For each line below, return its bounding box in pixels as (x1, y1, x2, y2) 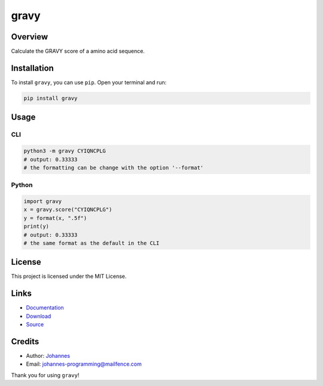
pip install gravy (23, 94, 78, 102)
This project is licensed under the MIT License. (11, 272, 127, 280)
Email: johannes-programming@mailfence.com (26, 360, 142, 367)
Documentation (26, 304, 64, 311)
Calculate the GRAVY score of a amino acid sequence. (11, 48, 145, 55)
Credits (11, 336, 39, 347)
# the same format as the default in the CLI (23, 240, 160, 246)
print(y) (23, 223, 50, 230)
